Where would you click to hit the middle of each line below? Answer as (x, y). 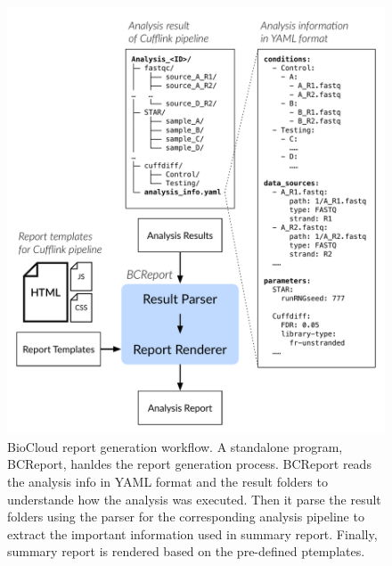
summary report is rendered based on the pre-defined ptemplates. (186, 551)
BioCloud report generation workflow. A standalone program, (175, 446)
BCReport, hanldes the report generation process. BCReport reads (189, 464)
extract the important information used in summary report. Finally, (192, 533)
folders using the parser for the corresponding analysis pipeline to (186, 517)
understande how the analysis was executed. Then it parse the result (194, 499)
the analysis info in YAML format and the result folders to (167, 481)
